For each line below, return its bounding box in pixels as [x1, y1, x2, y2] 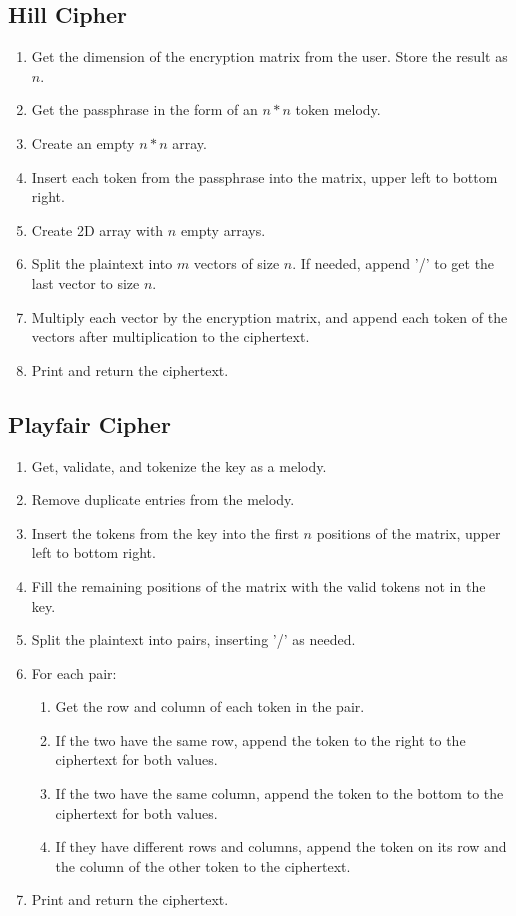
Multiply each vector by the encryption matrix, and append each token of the [31, 306, 508, 327]
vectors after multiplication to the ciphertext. [31, 326, 310, 347]
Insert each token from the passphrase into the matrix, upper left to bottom [31, 166, 498, 187]
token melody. [295, 99, 381, 120]
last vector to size [31, 272, 140, 293]
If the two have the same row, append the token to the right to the [55, 729, 466, 750]
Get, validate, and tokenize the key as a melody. [31, 455, 327, 476]
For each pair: [31, 662, 117, 683]
